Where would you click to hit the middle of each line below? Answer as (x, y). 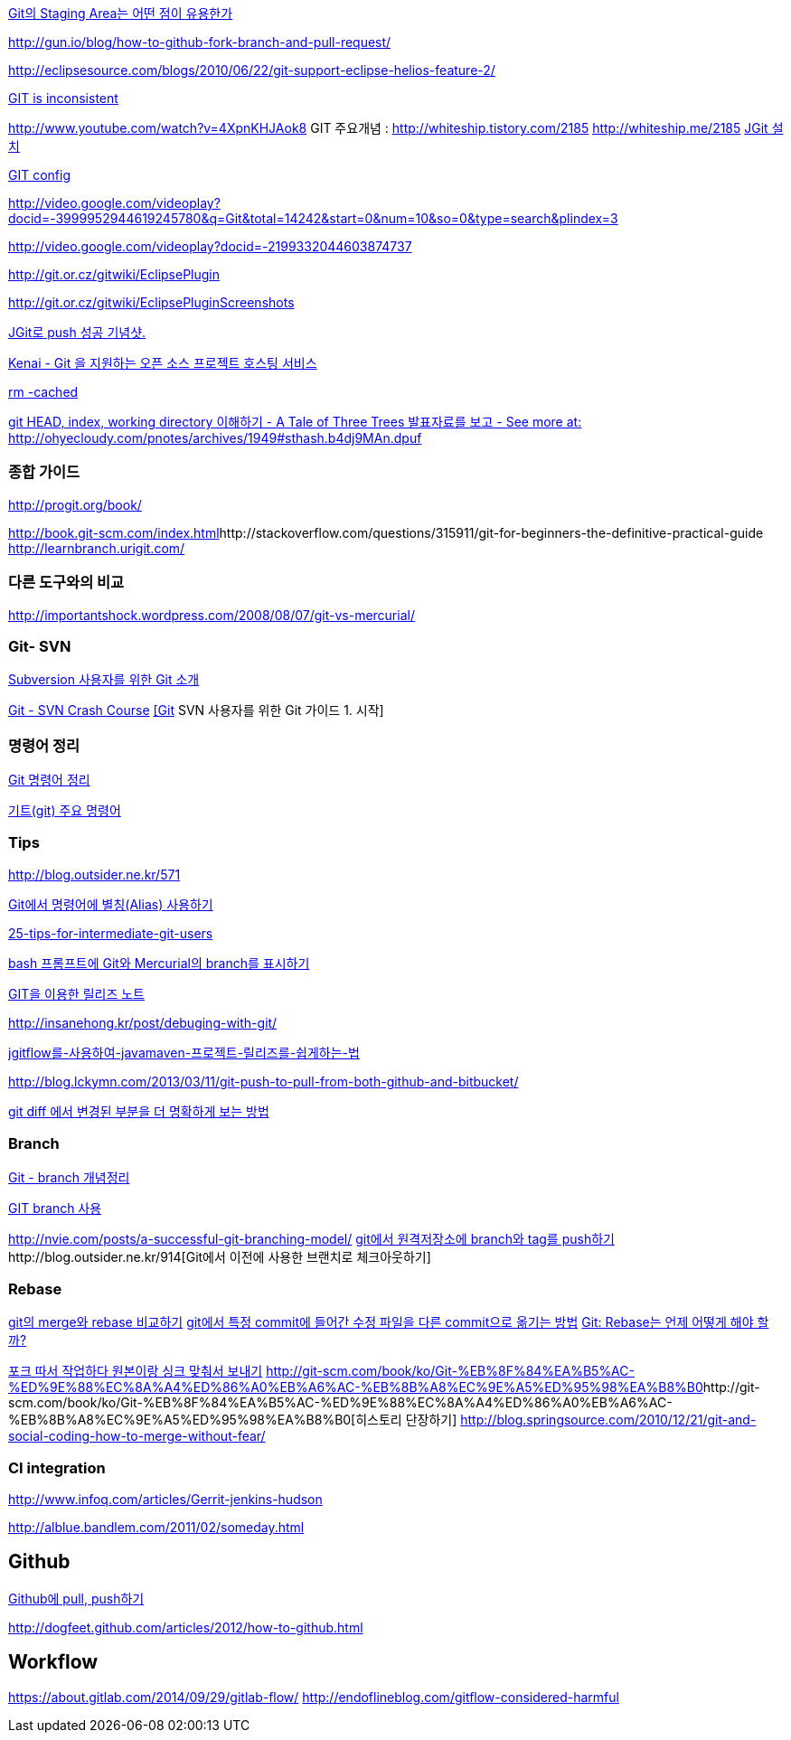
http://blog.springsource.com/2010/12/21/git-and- (608, 1420)
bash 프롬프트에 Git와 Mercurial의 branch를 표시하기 (159, 963)
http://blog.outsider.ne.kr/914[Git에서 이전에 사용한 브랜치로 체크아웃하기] (220, 1256)
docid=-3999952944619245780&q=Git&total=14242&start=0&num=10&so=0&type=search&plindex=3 (313, 218)
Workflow (53, 1662)
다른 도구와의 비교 (66, 583)
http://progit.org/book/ (75, 504)
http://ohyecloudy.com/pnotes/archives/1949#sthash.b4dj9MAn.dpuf (215, 438)
